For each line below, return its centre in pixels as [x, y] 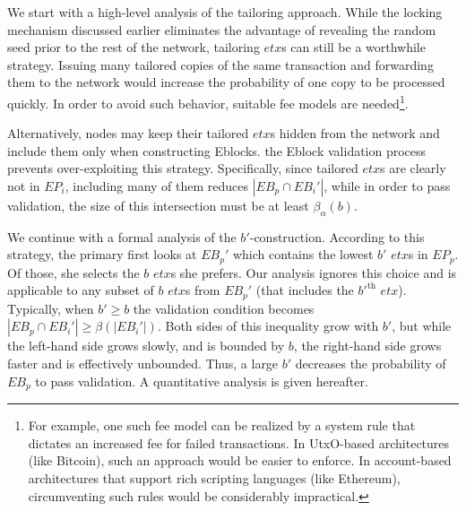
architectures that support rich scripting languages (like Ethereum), [214, 477]
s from [203, 290]
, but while [422, 326]
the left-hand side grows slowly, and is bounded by [146, 346]
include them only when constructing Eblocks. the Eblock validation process [217, 150]
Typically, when [51, 308]
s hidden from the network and [355, 133]
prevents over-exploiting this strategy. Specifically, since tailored [183, 168]
